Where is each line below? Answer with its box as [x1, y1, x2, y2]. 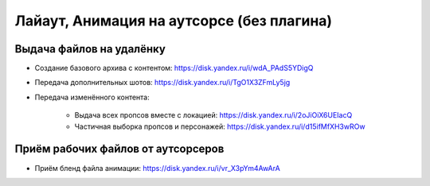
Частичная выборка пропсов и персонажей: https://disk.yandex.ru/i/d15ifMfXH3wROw [74, 122, 365, 131]
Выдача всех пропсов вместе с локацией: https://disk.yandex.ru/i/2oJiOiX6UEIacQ [74, 110, 353, 120]
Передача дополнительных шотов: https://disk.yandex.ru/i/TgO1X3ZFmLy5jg [34, 78, 291, 87]
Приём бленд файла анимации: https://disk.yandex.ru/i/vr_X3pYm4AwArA [34, 163, 280, 172]
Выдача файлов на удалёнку [14, 42, 166, 56]
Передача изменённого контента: [34, 92, 150, 102]
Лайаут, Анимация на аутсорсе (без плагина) [14, 12, 333, 29]
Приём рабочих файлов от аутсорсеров [14, 142, 225, 156]
